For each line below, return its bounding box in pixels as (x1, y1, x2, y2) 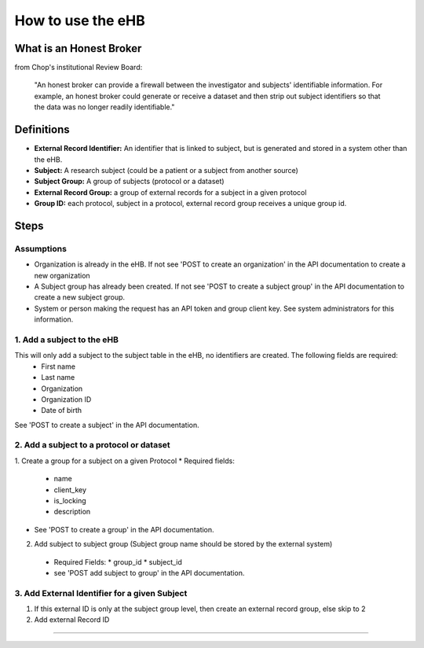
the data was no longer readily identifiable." (34, 102, 175, 112)
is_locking (53, 496, 86, 505)
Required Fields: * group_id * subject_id (53, 557, 182, 566)
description (53, 507, 91, 517)
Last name (41, 373, 75, 382)
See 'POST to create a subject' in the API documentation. (14, 420, 199, 429)
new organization (34, 271, 90, 280)
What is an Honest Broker (14, 42, 142, 55)
